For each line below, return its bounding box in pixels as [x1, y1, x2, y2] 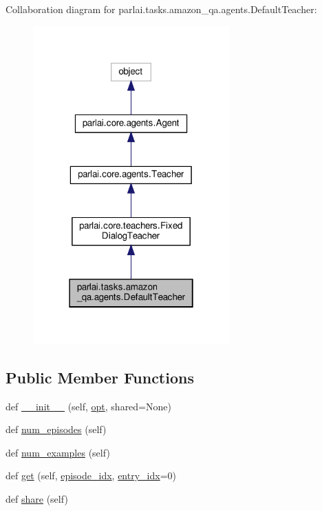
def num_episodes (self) [6, 422, 107, 437]
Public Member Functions [6, 366, 194, 388]
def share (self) [6, 492, 68, 506]
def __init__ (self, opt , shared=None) [6, 399, 171, 413]
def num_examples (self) [6, 445, 110, 459]
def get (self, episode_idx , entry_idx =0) [6, 468, 176, 483]
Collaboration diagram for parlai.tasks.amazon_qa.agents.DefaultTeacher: [6, 2, 317, 16]
